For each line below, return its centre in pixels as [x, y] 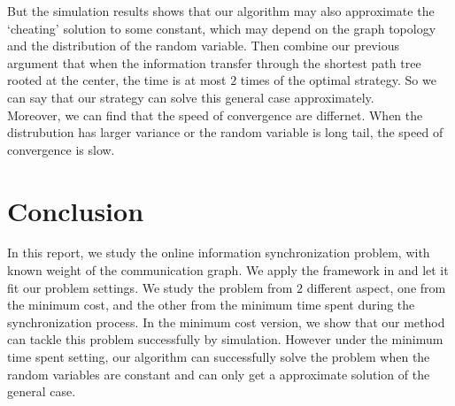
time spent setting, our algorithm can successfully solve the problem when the [219, 357]
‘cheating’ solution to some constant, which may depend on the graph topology [222, 28]
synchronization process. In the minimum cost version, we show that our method [226, 322]
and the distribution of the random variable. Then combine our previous [203, 46]
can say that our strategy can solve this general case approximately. [191, 97]
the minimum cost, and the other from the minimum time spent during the [211, 305]
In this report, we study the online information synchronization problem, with [219, 253]
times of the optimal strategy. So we [338, 80]
